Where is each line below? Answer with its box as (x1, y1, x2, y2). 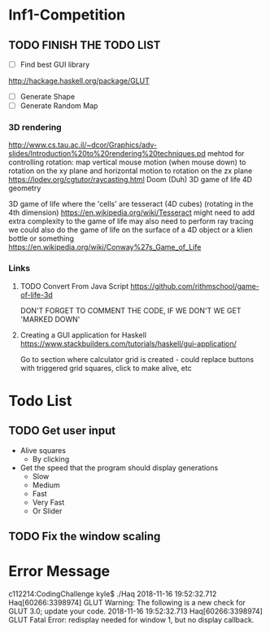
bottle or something (8, 234, 75, 243)
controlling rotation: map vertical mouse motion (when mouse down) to (8, 157, 246, 168)
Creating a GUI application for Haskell (20, 330, 147, 339)
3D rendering (8, 122, 63, 133)
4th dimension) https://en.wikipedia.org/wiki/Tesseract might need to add (8, 207, 255, 217)
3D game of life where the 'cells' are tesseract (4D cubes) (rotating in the (8, 199, 254, 209)
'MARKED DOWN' (20, 314, 81, 324)
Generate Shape (20, 92, 76, 102)
